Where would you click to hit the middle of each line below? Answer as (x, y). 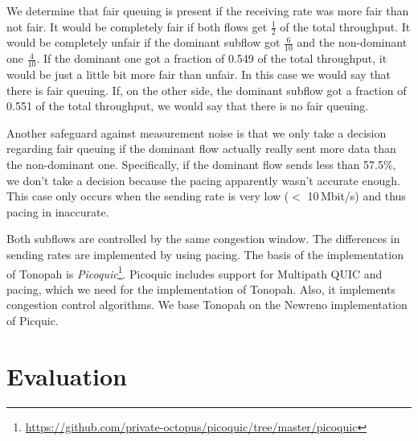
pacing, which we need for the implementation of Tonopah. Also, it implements (201, 289)
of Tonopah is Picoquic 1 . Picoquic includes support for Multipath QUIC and (195, 272)
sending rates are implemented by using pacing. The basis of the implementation (205, 255)
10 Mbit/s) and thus (357, 196)
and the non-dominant (352, 42)
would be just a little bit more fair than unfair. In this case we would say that (199, 74)
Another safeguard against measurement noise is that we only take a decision (197, 132)
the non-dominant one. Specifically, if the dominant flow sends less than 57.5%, (201, 165)
